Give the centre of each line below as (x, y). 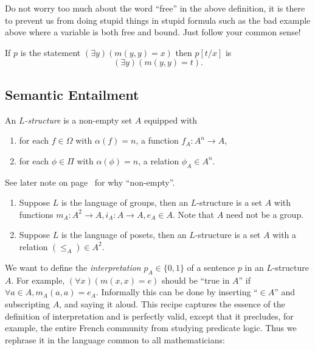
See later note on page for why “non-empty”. (90, 182)
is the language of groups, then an (125, 202)
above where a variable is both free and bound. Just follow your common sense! (153, 32)
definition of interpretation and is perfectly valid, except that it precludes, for (149, 316)
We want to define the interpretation (73, 267)
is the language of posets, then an (124, 235)
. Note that (193, 214)
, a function (157, 140)
